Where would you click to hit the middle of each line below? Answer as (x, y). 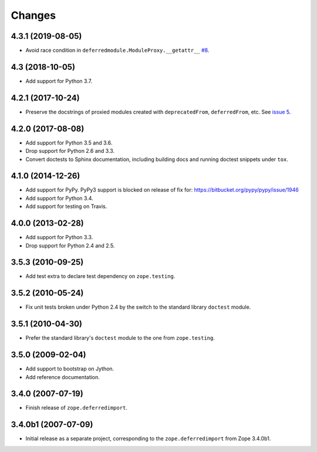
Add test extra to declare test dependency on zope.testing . (100, 276)
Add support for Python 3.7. (59, 81)
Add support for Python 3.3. (59, 237)
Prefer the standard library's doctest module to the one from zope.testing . (120, 338)
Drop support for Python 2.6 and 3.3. (70, 151)
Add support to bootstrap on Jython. (70, 369)
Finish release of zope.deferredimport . (76, 408)
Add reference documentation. (63, 377)
